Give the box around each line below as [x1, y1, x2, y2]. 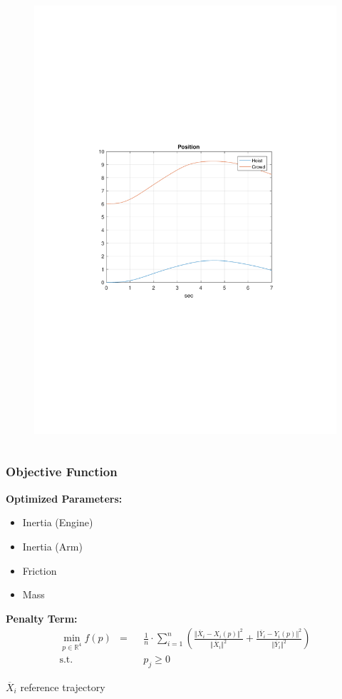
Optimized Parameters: [6, 491, 123, 506]
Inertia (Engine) [22, 515, 93, 530]
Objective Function [6, 463, 118, 481]
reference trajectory [20, 679, 105, 694]
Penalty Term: [6, 610, 78, 625]
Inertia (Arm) [22, 538, 83, 553]
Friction [22, 563, 57, 578]
